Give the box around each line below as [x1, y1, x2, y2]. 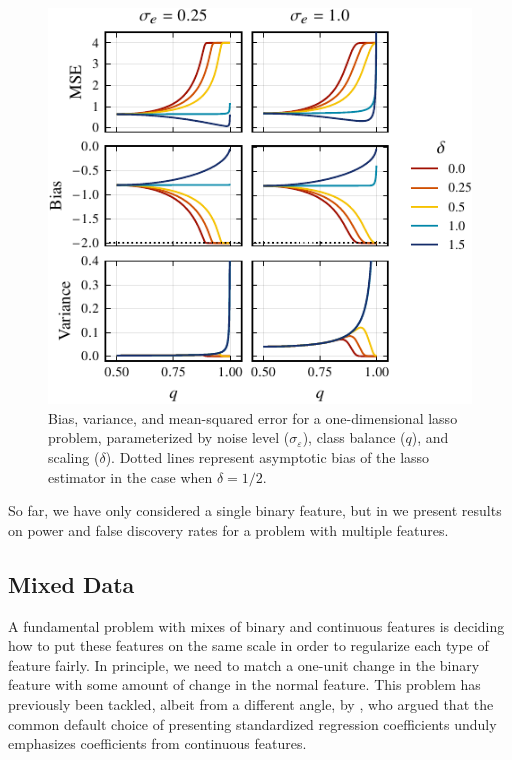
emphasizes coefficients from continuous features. [8, 733, 307, 754]
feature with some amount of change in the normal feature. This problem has [8, 674, 481, 695]
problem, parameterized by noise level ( [48, 427, 290, 448]
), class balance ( [302, 427, 406, 448]
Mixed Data [8, 568, 135, 599]
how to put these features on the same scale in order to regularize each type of [8, 635, 489, 656]
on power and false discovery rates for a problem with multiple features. [8, 519, 449, 540]
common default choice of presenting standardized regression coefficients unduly [8, 713, 497, 734]
